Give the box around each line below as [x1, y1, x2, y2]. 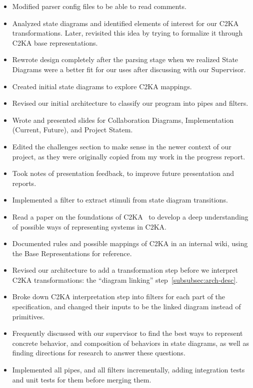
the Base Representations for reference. [12, 248, 132, 258]
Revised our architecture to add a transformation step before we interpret [12, 265, 238, 275]
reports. [12, 177, 36, 188]
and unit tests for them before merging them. [12, 374, 151, 384]
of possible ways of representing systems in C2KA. [12, 221, 166, 232]
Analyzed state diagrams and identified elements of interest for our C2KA [12, 18, 239, 28]
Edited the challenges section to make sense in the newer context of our [12, 141, 231, 151]
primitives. [12, 311, 45, 321]
